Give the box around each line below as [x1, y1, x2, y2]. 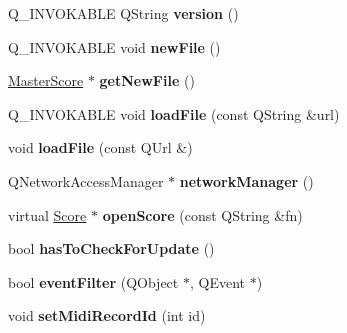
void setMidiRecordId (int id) [8, 305, 206, 326]
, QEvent [189, 271, 245, 292]
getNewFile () [99, 70, 195, 91]
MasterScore [8, 70, 84, 91]
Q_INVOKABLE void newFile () [8, 36, 221, 57]
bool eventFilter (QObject [8, 271, 179, 292]
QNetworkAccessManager [8, 170, 164, 191]
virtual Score [8, 204, 87, 225]
